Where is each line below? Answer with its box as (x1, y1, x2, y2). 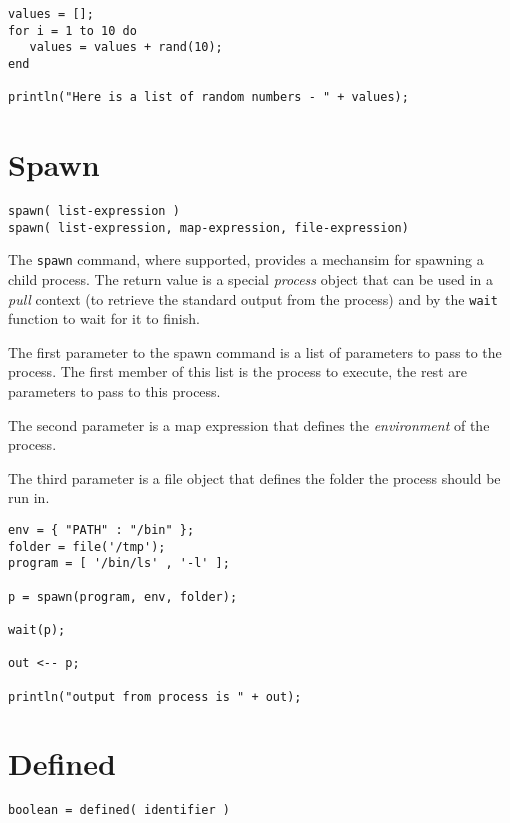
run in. (8, 487, 50, 508)
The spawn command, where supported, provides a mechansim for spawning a (8, 249, 484, 270)
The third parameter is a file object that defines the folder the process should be (8, 467, 501, 488)
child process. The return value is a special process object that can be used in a (8, 269, 494, 290)
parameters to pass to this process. (8, 381, 221, 402)
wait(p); (8, 622, 66, 637)
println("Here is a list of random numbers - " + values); (8, 90, 409, 105)
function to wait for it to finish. (8, 308, 200, 329)
